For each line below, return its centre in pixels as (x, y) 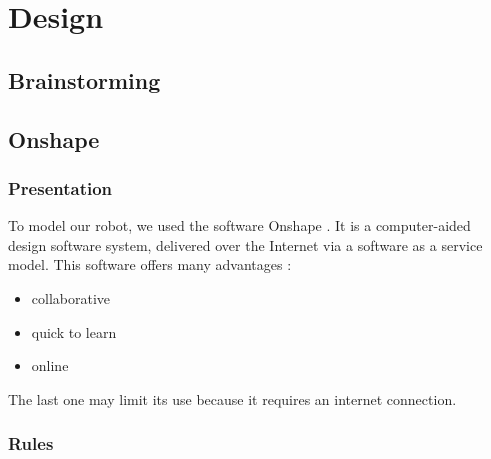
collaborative (71, 297)
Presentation (60, 187)
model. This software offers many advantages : (150, 264)
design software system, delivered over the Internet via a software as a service (245, 244)
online (50, 365)
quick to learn (74, 331)
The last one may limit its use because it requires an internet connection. (232, 398)
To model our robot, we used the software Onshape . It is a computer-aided (239, 225)
